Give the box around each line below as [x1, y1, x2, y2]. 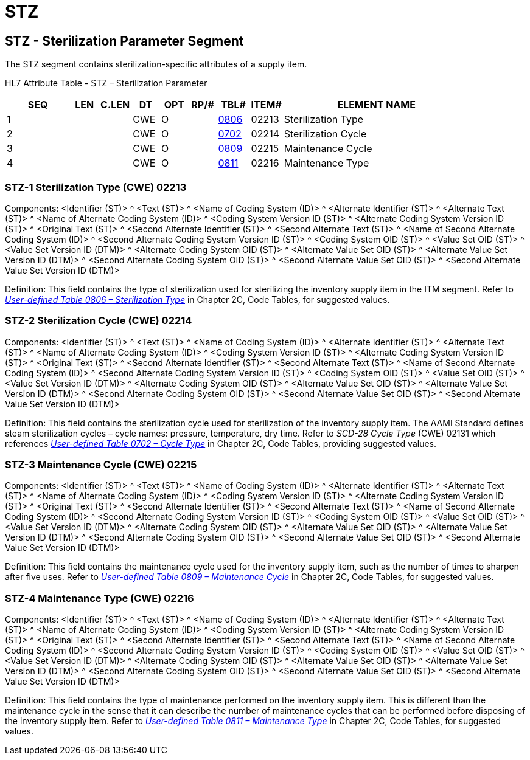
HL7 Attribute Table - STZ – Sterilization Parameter [5, 78, 207, 89]
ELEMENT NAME [337, 98, 416, 111]
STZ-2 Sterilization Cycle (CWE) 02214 [5, 314, 192, 327]
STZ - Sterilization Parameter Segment [5, 33, 244, 49]
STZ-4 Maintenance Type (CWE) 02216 [5, 592, 194, 604]
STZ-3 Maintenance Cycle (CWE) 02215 [5, 458, 197, 471]
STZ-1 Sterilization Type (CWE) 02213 [5, 181, 187, 193]
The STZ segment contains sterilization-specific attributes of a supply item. [5, 59, 307, 70]
